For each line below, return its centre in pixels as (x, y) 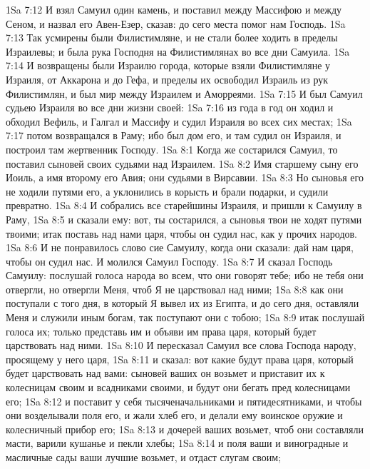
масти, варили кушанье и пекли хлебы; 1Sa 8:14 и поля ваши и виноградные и (177, 443)
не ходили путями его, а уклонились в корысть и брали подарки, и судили (167, 191)
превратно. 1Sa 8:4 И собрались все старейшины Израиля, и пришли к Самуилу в (184, 205)
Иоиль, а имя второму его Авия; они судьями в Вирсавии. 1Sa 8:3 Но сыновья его (185, 177)
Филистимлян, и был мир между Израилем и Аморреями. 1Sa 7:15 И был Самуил (184, 93)
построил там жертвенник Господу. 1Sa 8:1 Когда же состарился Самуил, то (172, 149)
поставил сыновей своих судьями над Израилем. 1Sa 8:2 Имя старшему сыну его (182, 163)
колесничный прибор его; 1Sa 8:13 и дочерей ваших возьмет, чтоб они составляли (185, 429)
